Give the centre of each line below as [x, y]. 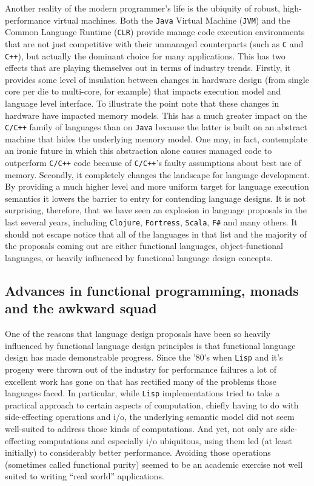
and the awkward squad [81, 308]
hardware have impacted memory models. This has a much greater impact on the [156, 115]
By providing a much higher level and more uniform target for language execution [157, 186]
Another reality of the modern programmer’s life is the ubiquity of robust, [142, 8]
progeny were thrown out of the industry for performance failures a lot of [141, 369]
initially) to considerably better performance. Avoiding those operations [138, 452]
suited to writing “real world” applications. [85, 476]
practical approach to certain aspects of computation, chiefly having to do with [152, 404]
